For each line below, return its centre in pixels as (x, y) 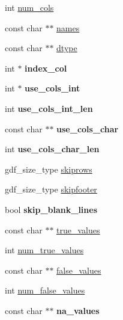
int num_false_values (45, 290)
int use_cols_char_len (52, 149)
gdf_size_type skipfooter (51, 189)
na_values (78, 310)
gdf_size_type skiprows (49, 169)
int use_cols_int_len (49, 108)
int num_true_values (44, 250)
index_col (46, 68)
